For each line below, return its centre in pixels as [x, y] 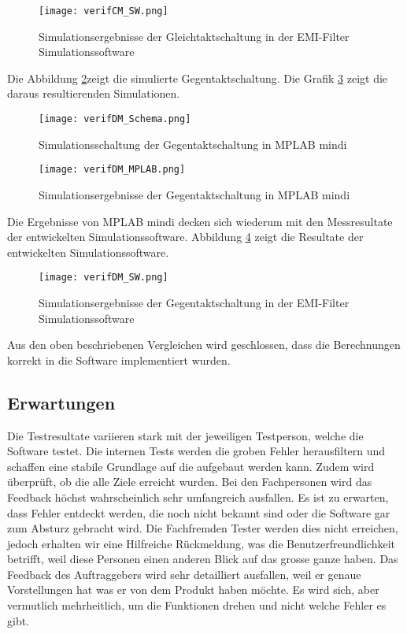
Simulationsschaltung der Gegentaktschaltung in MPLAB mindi [193, 144]
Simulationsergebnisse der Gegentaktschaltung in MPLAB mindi [194, 194]
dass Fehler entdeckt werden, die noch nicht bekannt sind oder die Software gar [199, 512]
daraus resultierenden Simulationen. [94, 93]
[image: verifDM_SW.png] [104, 278]
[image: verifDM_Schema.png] [115, 119]
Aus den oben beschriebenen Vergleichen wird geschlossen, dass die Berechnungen [204, 345]
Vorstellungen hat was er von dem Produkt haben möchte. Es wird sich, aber [193, 590]
